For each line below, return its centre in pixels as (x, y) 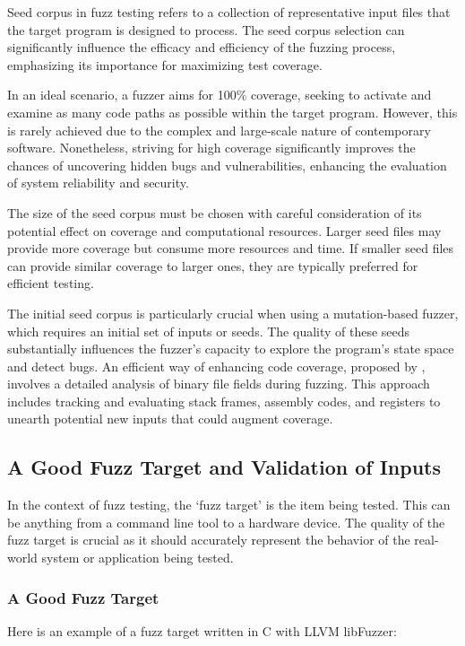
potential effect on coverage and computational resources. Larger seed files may (224, 230)
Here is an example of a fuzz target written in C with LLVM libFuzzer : (202, 630)
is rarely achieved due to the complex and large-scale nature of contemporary (219, 130)
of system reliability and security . (98, 183)
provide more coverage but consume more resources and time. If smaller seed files (231, 248)
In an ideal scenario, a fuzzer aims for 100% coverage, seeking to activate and (220, 95)
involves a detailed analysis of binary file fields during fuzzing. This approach (219, 384)
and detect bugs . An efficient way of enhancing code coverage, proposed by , (216, 366)
